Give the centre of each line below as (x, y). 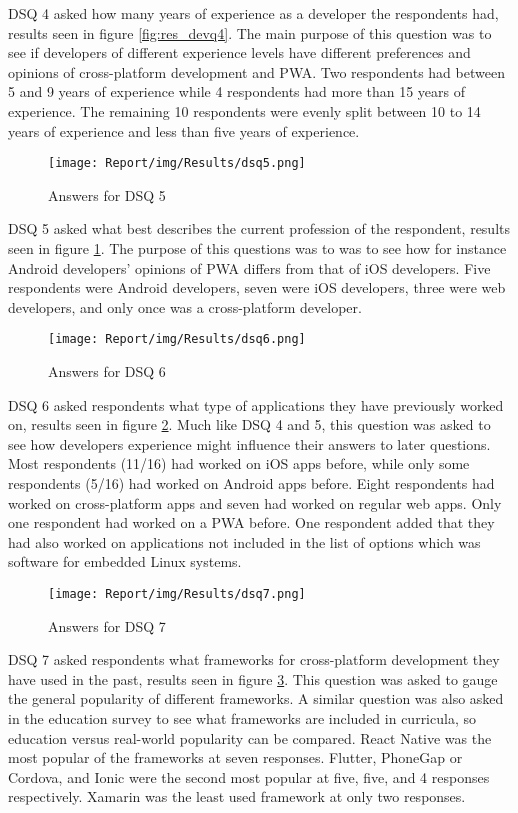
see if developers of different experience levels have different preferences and (239, 52)
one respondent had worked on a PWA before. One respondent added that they (251, 522)
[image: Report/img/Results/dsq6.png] (177, 339)
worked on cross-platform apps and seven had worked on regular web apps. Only (255, 502)
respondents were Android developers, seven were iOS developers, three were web (257, 287)
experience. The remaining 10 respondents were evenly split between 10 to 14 (244, 110)
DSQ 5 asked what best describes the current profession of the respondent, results (259, 228)
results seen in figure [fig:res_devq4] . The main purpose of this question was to (250, 32)
